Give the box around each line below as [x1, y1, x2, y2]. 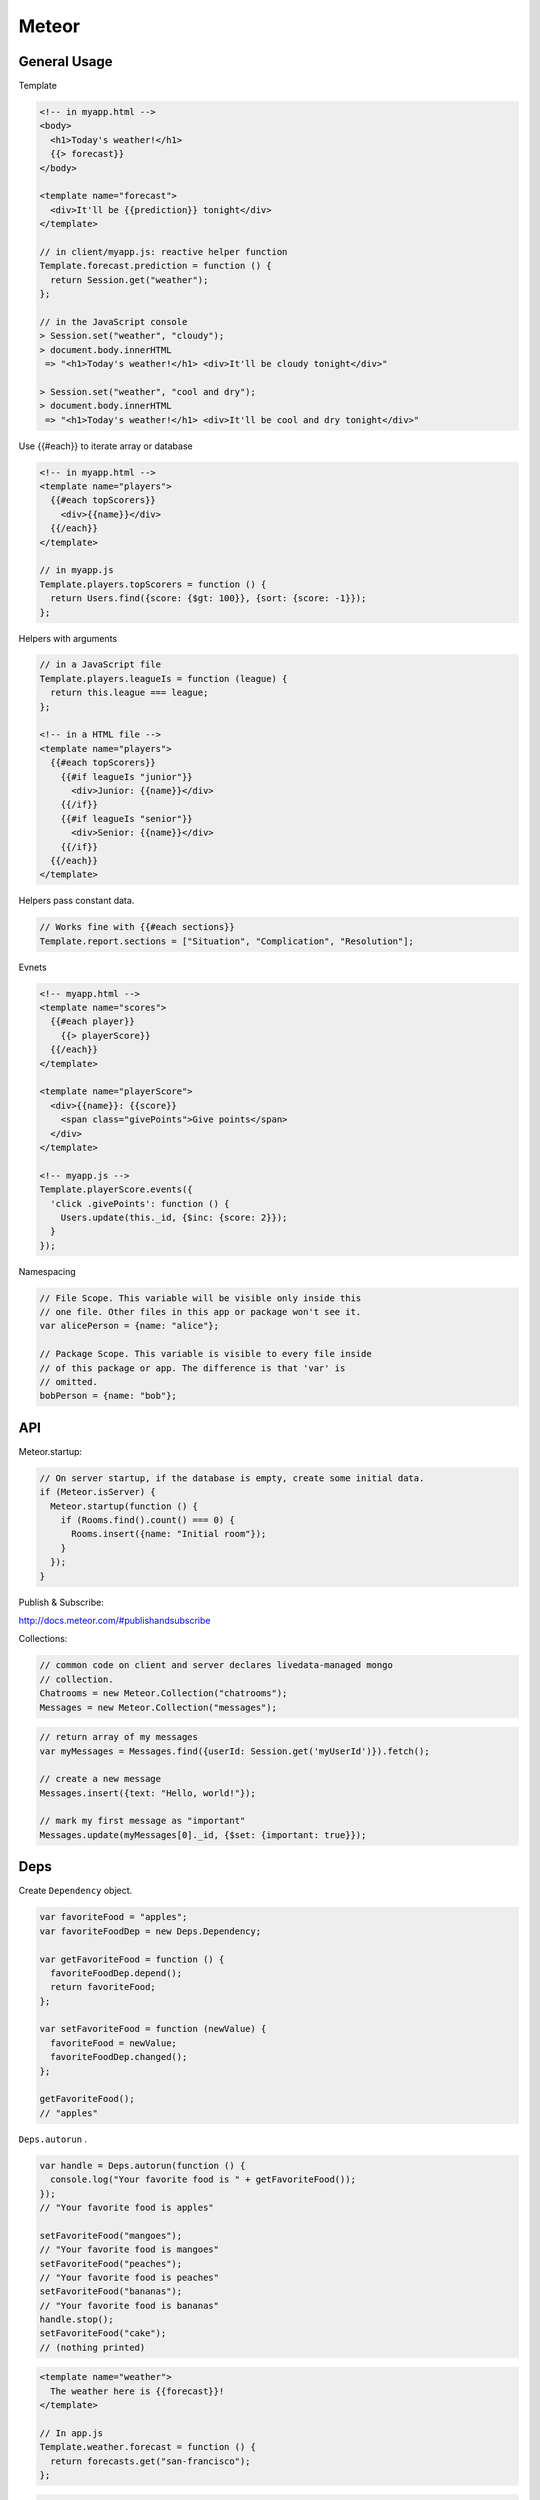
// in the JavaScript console [39, 316, 188, 327]
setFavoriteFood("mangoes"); [39, 2230, 183, 2241]
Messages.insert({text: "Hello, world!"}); [39, 1787, 257, 1799]
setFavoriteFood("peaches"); [39, 2258, 183, 2269]
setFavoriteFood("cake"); [39, 2328, 167, 2339]
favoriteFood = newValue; [50, 2037, 177, 2049]
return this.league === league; [50, 687, 209, 699]
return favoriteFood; [50, 1981, 157, 1993]
